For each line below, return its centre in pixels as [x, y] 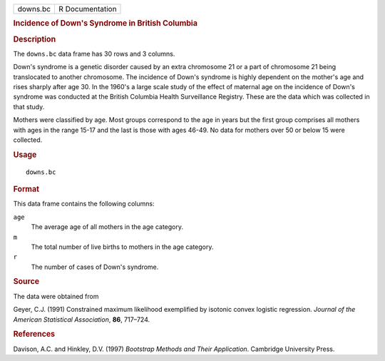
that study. [29, 106]
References [34, 334]
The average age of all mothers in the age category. [107, 227]
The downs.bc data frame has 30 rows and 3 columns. [94, 54]
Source [26, 282]
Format [26, 189]
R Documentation [87, 9]
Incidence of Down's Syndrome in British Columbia [105, 24]
